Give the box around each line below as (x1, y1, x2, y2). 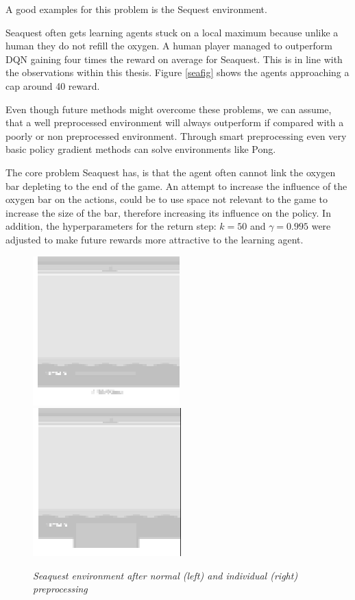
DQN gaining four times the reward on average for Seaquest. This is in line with (5, 51, 343, 66)
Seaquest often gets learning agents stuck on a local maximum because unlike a (5, 25, 339, 39)
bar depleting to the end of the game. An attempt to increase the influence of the (5, 178, 347, 193)
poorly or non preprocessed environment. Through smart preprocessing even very (5, 128, 347, 143)
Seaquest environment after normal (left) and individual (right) (33, 568, 298, 582)
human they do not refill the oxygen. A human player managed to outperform (5, 38, 332, 53)
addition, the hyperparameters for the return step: (5, 219, 217, 233)
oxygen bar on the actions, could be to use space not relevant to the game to (5, 192, 328, 206)
